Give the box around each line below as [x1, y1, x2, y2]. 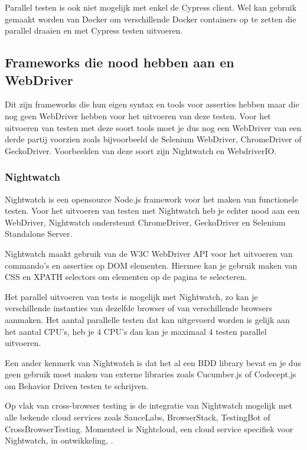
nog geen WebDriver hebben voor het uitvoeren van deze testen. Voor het [5, 109, 271, 122]
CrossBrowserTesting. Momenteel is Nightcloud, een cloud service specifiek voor [5, 422, 293, 435]
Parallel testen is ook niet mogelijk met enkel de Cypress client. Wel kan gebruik [5, 1, 297, 13]
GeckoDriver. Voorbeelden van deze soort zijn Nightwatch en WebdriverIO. [5, 144, 277, 156]
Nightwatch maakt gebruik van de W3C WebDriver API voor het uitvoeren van [5, 247, 293, 259]
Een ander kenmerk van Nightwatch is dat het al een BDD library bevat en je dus [5, 356, 301, 369]
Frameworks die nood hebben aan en [5, 53, 234, 71]
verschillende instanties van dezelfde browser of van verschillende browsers [5, 302, 273, 314]
